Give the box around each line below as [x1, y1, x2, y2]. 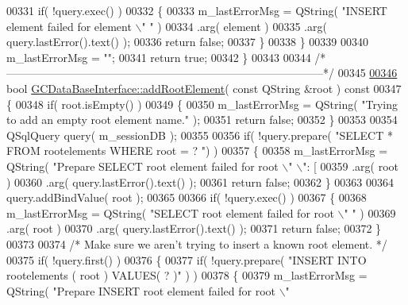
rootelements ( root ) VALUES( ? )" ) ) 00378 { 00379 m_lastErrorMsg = [6, 267, 368, 284]
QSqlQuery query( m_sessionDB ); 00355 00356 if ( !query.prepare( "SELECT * [6, 126, 393, 143]
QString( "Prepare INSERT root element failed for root [6, 282, 275, 299]
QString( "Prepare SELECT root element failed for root [6, 157, 279, 174]
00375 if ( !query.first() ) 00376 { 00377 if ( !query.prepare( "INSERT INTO [6, 251, 367, 268]
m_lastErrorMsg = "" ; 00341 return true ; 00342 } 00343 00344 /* [6, 48, 326, 65]
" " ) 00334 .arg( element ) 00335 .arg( [141, 17, 327, 34]
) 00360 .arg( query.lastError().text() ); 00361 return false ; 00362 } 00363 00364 [6, 173, 394, 190]
